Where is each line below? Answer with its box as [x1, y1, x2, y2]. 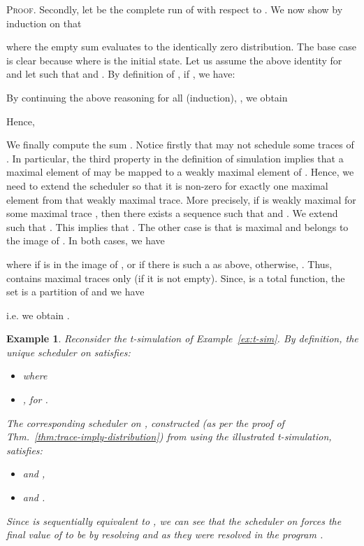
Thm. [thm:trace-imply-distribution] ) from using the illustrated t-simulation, [6, 429, 332, 444]
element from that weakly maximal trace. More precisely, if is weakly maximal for [6, 192, 356, 206]
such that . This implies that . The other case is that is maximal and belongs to [6, 219, 349, 234]
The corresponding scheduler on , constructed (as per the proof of [6, 415, 284, 430]
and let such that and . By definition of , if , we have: [6, 66, 235, 81]
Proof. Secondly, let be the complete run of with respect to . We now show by [6, 2, 343, 16]
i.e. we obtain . [6, 307, 70, 322]
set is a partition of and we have [6, 284, 145, 299]
